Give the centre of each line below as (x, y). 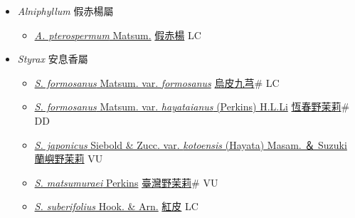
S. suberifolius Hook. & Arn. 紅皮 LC (116, 206)
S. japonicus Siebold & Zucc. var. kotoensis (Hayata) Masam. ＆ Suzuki (191, 144)
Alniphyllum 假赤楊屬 (65, 11)
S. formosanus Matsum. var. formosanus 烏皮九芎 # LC (157, 82)
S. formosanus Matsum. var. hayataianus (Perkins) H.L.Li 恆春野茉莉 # (192, 107)
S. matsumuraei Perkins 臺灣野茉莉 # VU (126, 182)
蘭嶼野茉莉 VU (69, 159)
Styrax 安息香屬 (53, 59)
